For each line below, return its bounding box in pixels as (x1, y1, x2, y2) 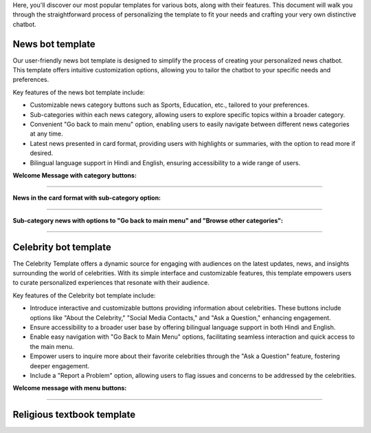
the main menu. (30, 342, 74, 350)
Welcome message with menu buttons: (12, 384, 127, 392)
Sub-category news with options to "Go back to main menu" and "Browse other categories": (12, 216, 284, 224)
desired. (30, 149, 54, 158)
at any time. (30, 129, 63, 138)
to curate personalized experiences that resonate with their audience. (12, 279, 210, 287)
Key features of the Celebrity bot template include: (12, 291, 156, 299)
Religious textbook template (12, 409, 136, 421)
